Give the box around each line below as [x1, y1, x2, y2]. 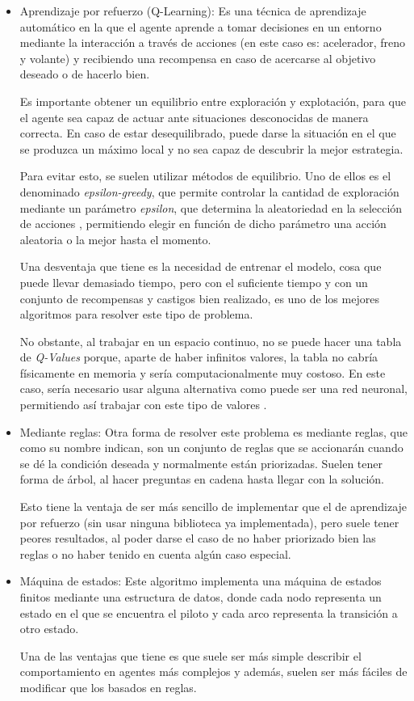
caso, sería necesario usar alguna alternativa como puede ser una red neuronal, [19, 380, 408, 397]
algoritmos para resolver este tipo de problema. [19, 306, 253, 323]
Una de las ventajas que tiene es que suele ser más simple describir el [19, 647, 362, 664]
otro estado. [19, 620, 79, 637]
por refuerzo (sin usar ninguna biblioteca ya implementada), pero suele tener [19, 513, 399, 530]
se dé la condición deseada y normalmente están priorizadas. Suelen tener [19, 454, 383, 471]
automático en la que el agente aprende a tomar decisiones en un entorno [19, 18, 382, 35]
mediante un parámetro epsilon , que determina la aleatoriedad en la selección [19, 199, 403, 216]
